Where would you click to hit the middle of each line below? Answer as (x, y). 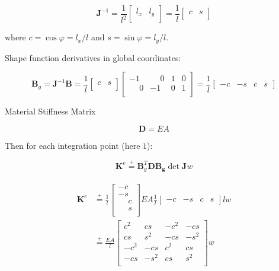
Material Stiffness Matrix (50, 111)
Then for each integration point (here (73, 146)
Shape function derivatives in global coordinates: (93, 57)
